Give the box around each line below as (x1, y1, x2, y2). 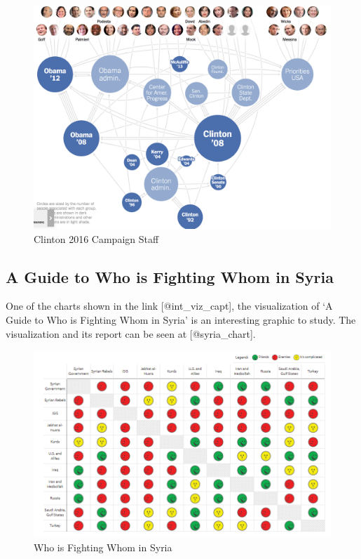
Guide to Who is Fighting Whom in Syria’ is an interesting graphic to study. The (6, 312, 356, 327)
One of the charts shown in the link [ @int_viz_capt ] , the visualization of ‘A (6, 298, 333, 313)
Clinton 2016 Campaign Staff (34, 231, 159, 246)
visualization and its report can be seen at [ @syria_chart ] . (6, 326, 256, 341)
